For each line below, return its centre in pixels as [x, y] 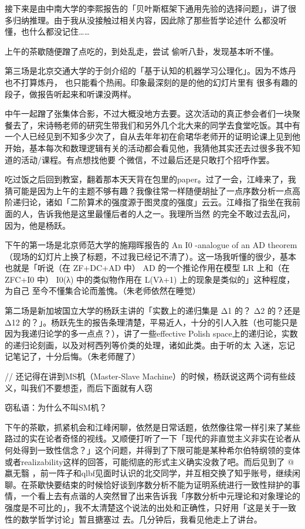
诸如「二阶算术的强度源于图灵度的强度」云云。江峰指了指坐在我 [169, 202]
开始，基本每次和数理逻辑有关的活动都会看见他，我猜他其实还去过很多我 [144, 147]
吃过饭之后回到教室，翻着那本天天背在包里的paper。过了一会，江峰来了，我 [150, 179]
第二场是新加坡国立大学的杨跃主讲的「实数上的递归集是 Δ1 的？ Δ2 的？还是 [152, 311]
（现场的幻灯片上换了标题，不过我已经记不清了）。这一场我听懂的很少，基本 [150, 256]
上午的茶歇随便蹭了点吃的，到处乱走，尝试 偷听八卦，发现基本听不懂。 [142, 51]
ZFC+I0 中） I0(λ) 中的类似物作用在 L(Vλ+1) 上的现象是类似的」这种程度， [150, 279]
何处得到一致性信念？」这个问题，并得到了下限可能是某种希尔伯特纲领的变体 [152, 450]
